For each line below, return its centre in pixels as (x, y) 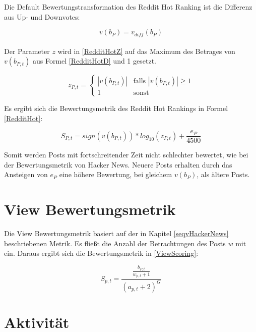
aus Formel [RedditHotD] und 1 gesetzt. (94, 61)
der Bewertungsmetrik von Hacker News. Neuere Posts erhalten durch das (118, 164)
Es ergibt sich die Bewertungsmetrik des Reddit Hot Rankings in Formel (116, 108)
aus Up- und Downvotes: (42, 16)
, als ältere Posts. (223, 174)
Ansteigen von (26, 174)
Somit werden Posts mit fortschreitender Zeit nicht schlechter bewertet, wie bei (126, 155)
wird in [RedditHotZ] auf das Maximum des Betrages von (146, 51)
